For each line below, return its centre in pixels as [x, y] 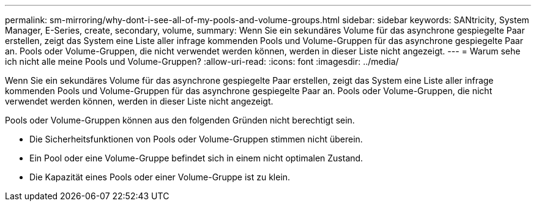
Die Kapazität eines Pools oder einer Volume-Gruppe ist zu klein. [160, 177]
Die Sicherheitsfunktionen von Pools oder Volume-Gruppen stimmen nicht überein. [196, 139]
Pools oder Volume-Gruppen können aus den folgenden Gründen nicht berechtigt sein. [180, 120]
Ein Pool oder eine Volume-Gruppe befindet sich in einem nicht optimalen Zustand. [196, 158]
